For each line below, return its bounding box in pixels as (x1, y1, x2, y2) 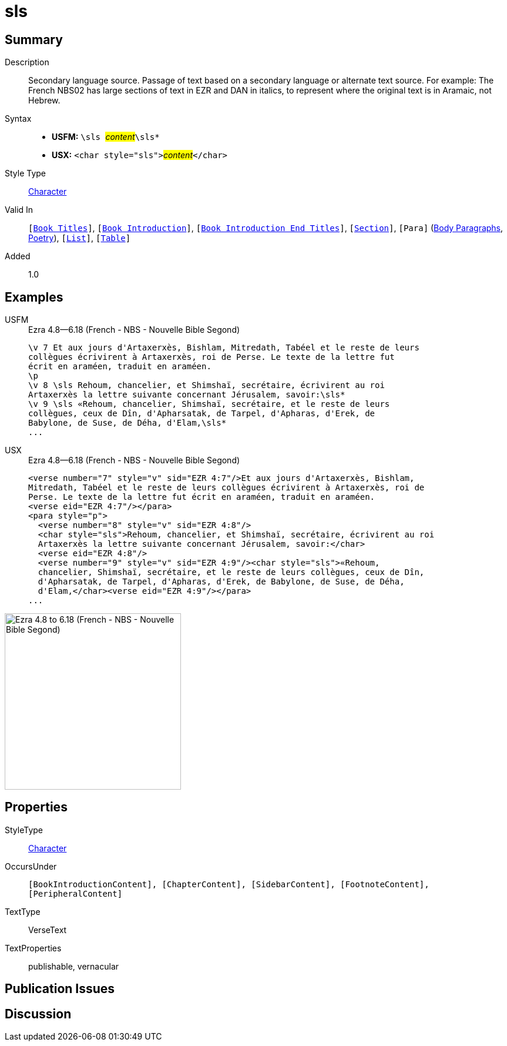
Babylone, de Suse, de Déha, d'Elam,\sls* (28, 418, 227, 428)
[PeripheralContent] (28, 888, 123, 898)
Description (5, 57, 49, 68)
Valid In (5, 205, 33, 215)
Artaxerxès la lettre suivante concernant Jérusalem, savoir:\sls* (28, 390, 345, 400)
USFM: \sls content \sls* (52, 132, 160, 142)
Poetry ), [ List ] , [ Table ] (28, 233, 131, 243)
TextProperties (5, 943, 62, 953)
